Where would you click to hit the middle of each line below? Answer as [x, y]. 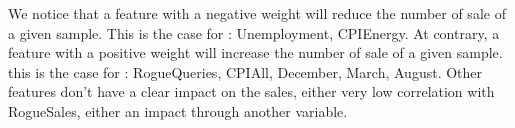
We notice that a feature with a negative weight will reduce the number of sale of [257, 13]
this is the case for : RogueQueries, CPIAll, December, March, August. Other [245, 71]
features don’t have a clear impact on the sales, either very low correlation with [251, 91]
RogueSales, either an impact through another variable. [178, 110]
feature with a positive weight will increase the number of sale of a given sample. [255, 52]
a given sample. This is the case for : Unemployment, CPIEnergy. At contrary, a [254, 32]
